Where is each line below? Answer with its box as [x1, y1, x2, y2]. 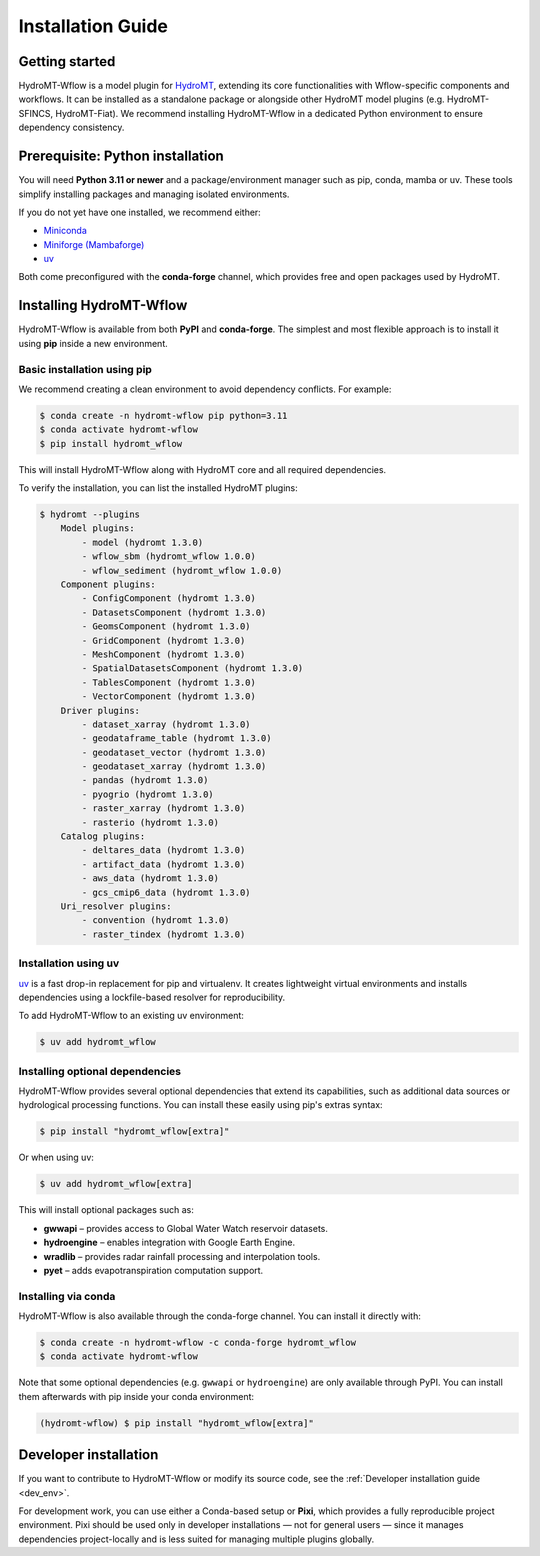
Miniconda [43, 225, 87, 237]
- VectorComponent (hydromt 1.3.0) [81, 691, 257, 702]
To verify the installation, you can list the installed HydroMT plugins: [18, 482, 299, 494]
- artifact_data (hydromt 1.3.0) [81, 858, 246, 870]
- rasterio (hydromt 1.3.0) [81, 816, 220, 828]
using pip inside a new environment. [18, 337, 169, 349]
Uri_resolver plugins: [60, 900, 172, 912]
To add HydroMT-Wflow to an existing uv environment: [18, 1010, 245, 1022]
